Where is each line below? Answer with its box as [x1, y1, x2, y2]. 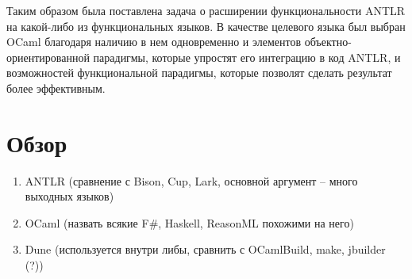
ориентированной [6, 48, 90, 65]
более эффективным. [6, 79, 106, 96]
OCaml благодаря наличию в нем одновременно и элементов [6, 33, 302, 50]
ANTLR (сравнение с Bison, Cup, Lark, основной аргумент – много [25, 172, 358, 189]
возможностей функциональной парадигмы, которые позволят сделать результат [6, 64, 392, 81]
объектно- [304, 33, 352, 50]
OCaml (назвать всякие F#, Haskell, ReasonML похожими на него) [25, 214, 354, 231]
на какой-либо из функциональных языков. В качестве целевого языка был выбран [6, 17, 406, 34]
